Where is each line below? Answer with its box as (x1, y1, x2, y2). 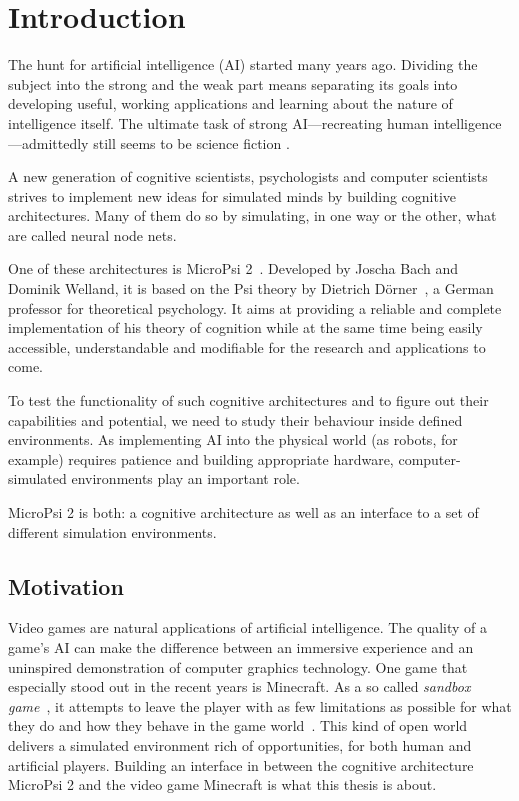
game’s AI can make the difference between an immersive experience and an (8, 636, 474, 657)
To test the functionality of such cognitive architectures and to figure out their (8, 390, 489, 411)
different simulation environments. (8, 521, 217, 542)
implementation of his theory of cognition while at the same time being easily (8, 317, 483, 338)
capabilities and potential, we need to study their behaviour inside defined (8, 409, 463, 430)
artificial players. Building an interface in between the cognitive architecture (8, 754, 474, 775)
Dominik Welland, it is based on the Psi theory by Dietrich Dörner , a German (8, 278, 494, 299)
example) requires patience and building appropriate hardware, (8, 448, 394, 469)
